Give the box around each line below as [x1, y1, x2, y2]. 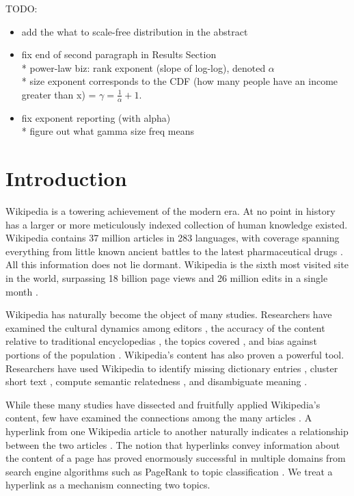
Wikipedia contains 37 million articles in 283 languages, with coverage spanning [5, 231, 340, 245]
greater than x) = [21, 87, 96, 101]
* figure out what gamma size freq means [21, 124, 194, 138]
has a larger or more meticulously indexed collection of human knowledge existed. [5, 217, 348, 231]
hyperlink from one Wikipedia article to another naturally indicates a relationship [5, 424, 349, 439]
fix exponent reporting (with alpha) [21, 110, 171, 125]
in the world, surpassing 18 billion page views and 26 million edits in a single [5, 271, 328, 285]
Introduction [5, 164, 127, 192]
